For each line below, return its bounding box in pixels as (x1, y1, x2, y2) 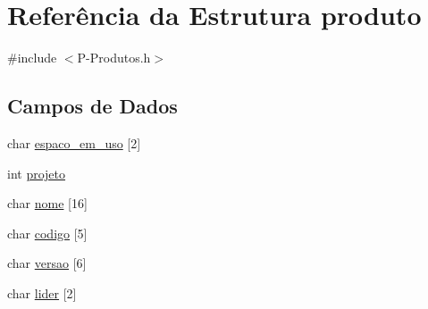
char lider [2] (7, 283, 77, 302)
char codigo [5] (7, 223, 88, 242)
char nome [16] (7, 194, 88, 213)
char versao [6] (7, 254, 87, 272)
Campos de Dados (7, 92, 178, 120)
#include (7, 48, 57, 67)
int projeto (7, 163, 66, 182)
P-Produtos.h (77, 48, 151, 67)
